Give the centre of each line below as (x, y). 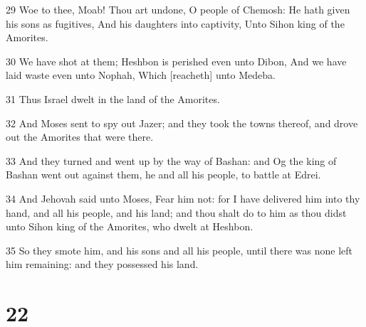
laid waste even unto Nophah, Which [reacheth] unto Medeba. (141, 75)
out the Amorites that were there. (80, 137)
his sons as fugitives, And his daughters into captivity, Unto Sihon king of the (175, 23)
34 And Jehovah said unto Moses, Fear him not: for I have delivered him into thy (183, 198)
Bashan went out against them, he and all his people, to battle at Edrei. (163, 175)
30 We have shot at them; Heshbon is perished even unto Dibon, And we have (176, 61)
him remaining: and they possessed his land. (102, 264)
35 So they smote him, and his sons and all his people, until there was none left (179, 250)
